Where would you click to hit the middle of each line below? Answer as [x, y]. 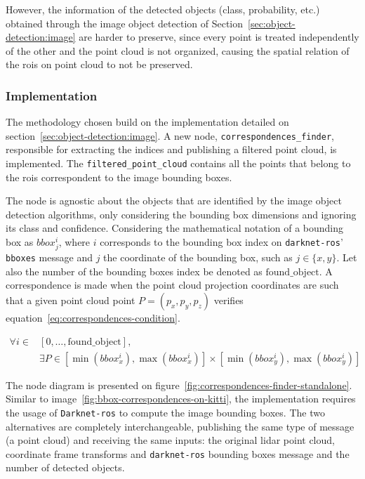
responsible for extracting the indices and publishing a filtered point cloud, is [171, 149]
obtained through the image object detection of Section [125, 23]
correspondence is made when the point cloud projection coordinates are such [172, 285]
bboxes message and [49, 257]
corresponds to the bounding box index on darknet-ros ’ [221, 242]
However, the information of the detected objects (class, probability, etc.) [163, 9]
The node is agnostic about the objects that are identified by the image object [174, 201]
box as [20, 242]
